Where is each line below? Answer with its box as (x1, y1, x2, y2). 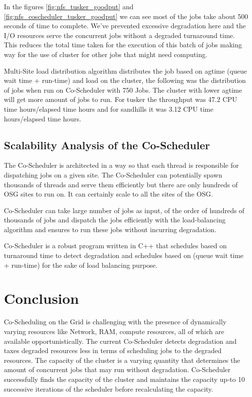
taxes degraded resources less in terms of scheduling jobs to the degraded (4, 345, 222, 356)
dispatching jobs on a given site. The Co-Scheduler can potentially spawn (4, 169, 222, 179)
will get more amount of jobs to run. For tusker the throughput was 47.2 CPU (4, 94, 237, 104)
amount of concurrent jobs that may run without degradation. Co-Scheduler (4, 364, 231, 375)
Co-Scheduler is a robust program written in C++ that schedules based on (4, 240, 227, 251)
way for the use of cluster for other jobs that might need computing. (4, 49, 208, 59)
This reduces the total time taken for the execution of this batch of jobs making (4, 40, 242, 50)
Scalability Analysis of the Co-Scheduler (4, 137, 210, 152)
